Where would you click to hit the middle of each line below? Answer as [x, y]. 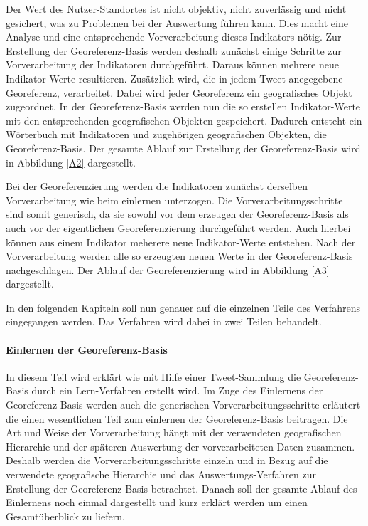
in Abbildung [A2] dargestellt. [71, 162]
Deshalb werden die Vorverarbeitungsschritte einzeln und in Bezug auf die [167, 460]
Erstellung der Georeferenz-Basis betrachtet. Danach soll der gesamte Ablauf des [182, 488]
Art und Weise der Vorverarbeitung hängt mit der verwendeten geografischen [174, 432]
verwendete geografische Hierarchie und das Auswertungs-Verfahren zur [161, 474]
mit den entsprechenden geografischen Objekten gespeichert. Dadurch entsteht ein [184, 120]
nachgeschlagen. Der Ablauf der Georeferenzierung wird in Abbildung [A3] [168, 269]
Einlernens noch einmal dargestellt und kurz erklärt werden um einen [157, 502]
